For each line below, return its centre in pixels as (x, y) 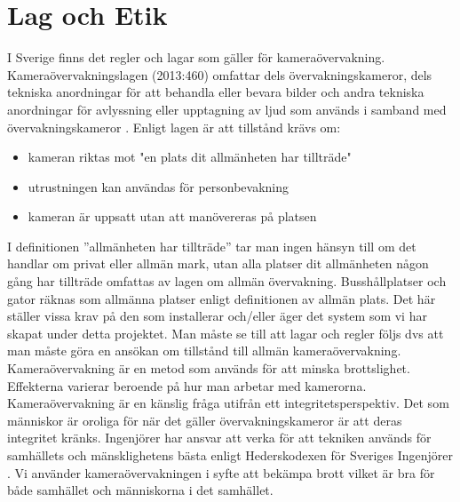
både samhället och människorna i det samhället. (140, 490)
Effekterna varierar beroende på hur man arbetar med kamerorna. (187, 385)
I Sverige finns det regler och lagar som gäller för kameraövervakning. (196, 57)
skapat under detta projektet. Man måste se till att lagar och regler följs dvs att (226, 333)
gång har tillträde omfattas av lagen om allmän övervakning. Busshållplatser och (227, 281)
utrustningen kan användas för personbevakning (159, 186)
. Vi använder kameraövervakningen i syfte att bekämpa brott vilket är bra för (221, 472)
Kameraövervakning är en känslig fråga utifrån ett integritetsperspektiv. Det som (228, 403)
